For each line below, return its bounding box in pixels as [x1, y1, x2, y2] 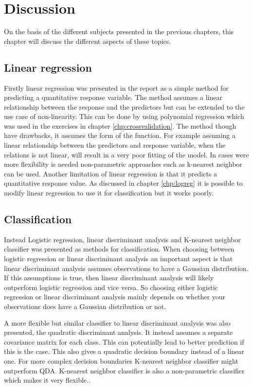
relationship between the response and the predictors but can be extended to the [4, 101, 245, 112]
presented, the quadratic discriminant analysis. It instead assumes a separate [4, 327, 233, 337]
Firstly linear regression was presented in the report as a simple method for [4, 82, 229, 93]
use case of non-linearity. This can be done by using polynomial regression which [4, 111, 244, 121]
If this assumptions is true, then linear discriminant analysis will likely [4, 272, 214, 283]
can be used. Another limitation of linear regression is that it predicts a [4, 168, 217, 178]
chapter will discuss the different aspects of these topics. [4, 36, 171, 46]
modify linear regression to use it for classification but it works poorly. [4, 188, 214, 198]
